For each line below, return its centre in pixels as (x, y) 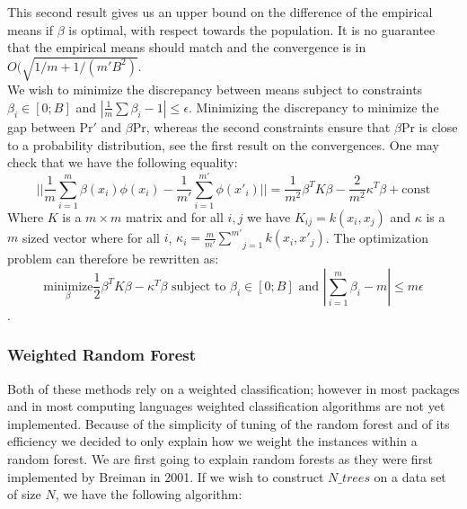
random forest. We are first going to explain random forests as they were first (220, 458)
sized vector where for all (91, 237)
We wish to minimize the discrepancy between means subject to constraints (215, 89)
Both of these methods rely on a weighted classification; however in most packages (233, 388)
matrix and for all (174, 216)
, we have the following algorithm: (149, 494)
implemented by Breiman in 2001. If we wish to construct (166, 476)
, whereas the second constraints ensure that (268, 126)
